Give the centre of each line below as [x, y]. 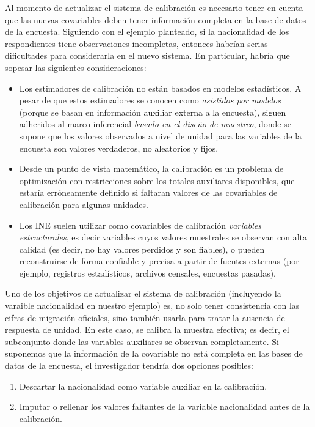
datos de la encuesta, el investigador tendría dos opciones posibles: [129, 366]
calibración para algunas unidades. [84, 204]
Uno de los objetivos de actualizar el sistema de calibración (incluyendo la [143, 293]
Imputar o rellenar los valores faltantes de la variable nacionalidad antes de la [165, 407]
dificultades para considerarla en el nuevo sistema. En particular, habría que [147, 55]
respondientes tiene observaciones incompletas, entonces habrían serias [136, 43]
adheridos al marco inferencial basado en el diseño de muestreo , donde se [155, 124]
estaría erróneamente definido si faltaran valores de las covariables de [148, 192]
